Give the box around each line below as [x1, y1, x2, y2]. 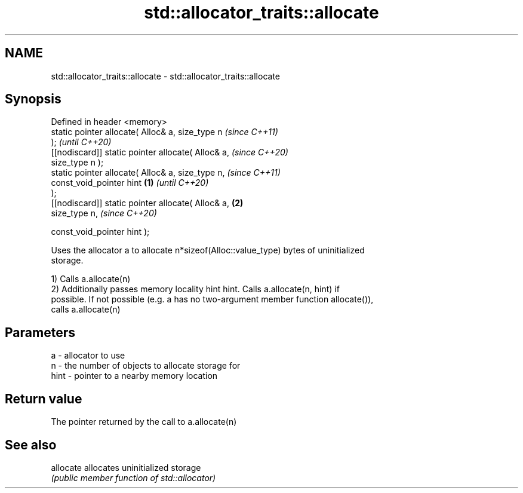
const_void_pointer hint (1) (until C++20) [51, 177, 209, 188]
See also [5, 437, 57, 452]
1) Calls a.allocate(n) [51, 274, 131, 284]
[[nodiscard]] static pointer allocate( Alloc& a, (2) [51, 198, 244, 209]
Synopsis [5, 91, 61, 107]
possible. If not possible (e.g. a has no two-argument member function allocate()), [51, 294, 374, 305]
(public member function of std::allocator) [51, 472, 216, 483]
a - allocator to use [51, 350, 125, 361]
